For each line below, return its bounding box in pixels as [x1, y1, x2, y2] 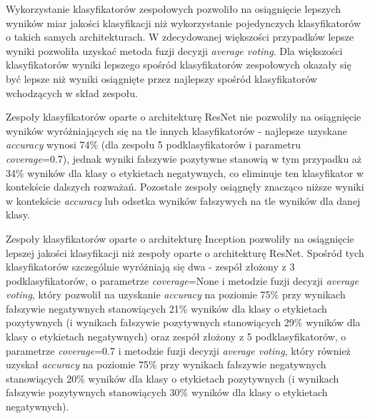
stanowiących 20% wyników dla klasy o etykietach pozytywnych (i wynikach [6, 370, 339, 385]
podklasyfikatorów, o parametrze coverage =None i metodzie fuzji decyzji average [6, 273, 359, 288]
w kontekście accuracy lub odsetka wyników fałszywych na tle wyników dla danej [6, 193, 361, 208]
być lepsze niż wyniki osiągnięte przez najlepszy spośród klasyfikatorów [6, 71, 318, 86]
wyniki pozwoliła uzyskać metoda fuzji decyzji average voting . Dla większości [6, 43, 343, 58]
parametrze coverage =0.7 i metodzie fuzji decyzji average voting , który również [6, 343, 351, 358]
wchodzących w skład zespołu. [6, 85, 138, 100]
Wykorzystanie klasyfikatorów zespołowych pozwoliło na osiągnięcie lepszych [6, 1, 341, 16]
